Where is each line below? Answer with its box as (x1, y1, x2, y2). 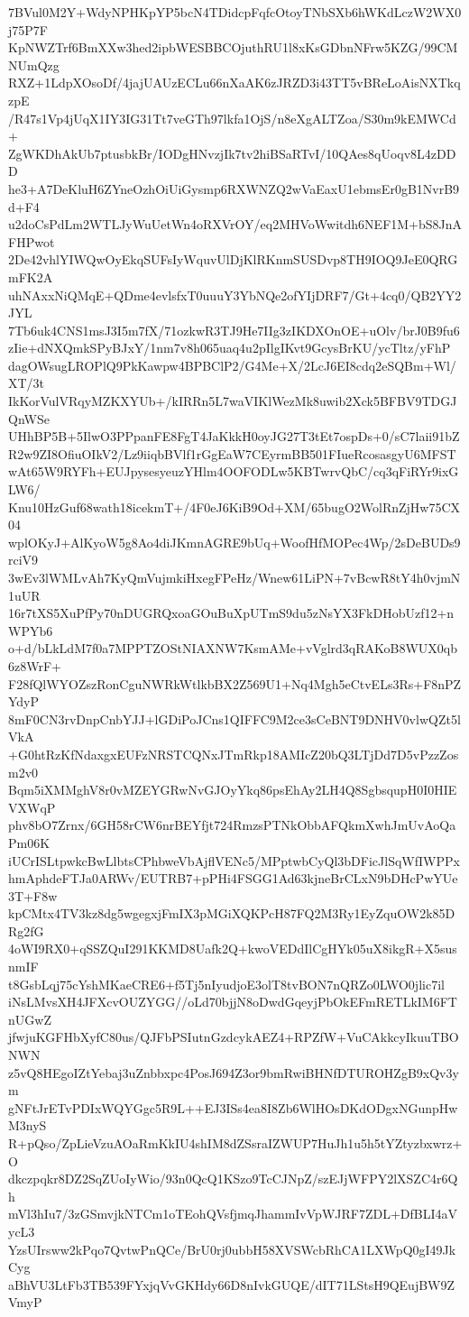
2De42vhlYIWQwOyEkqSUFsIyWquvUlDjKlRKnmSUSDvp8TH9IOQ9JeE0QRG (8, 250, 458, 269)
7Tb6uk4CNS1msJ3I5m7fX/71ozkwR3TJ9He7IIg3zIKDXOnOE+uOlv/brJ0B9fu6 (8, 320, 460, 339)
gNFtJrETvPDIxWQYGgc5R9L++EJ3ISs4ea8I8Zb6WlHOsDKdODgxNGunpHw (8, 1098, 458, 1117)
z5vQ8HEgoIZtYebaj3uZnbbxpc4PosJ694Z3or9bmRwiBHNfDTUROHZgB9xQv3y (8, 1063, 459, 1082)
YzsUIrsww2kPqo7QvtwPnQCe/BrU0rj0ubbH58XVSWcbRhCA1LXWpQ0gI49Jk (8, 1239, 456, 1258)
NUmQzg (8, 55, 60, 74)
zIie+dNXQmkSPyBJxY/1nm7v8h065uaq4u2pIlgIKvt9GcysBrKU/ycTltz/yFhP (8, 338, 451, 357)
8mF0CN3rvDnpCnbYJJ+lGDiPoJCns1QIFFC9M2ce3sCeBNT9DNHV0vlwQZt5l (8, 709, 461, 728)
